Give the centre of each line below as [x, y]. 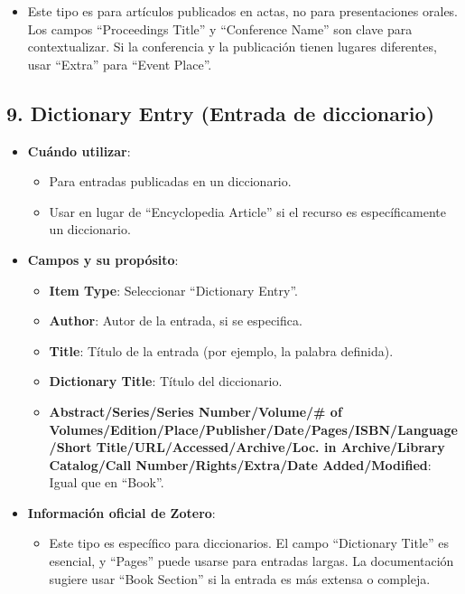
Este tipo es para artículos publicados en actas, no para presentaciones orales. [243, 11]
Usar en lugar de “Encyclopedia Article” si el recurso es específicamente [247, 211]
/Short [70, 447]
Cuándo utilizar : [79, 151]
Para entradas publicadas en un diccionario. [170, 181]
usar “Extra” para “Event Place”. [120, 64]
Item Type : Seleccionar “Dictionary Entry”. [173, 290]
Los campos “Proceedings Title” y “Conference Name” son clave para [220, 28]
